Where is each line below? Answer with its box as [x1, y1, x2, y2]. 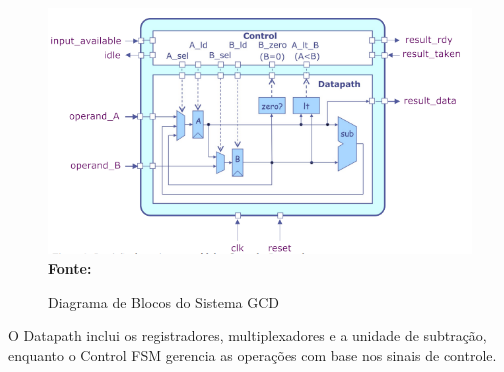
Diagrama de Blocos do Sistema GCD [48, 291, 280, 312]
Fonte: [48, 257, 92, 278]
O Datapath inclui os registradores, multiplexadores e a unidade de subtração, [8, 325, 487, 346]
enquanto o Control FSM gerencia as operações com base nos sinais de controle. [8, 344, 497, 365]
